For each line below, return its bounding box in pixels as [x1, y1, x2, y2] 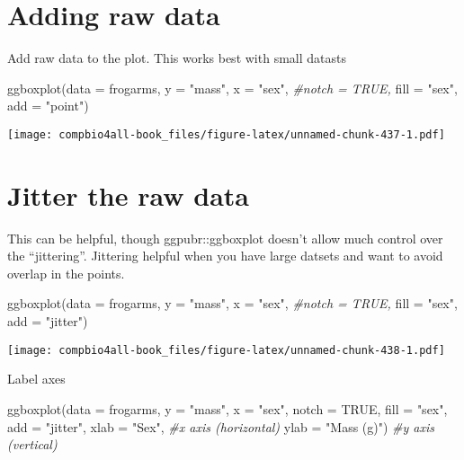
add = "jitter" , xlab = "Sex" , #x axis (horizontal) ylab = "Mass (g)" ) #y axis [7, 417, 435, 436]
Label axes [7, 369, 66, 388]
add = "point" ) [7, 96, 89, 115]
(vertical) [7, 435, 58, 454]
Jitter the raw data [7, 176, 249, 213]
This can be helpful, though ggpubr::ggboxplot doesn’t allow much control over [7, 228, 443, 247]
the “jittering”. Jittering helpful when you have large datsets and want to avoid [7, 246, 443, 265]
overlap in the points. [7, 263, 125, 282]
